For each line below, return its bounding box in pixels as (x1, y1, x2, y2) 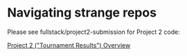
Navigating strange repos (7, 5, 157, 21)
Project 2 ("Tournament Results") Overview (7, 41, 131, 49)
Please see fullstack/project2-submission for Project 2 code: (7, 28, 180, 36)
